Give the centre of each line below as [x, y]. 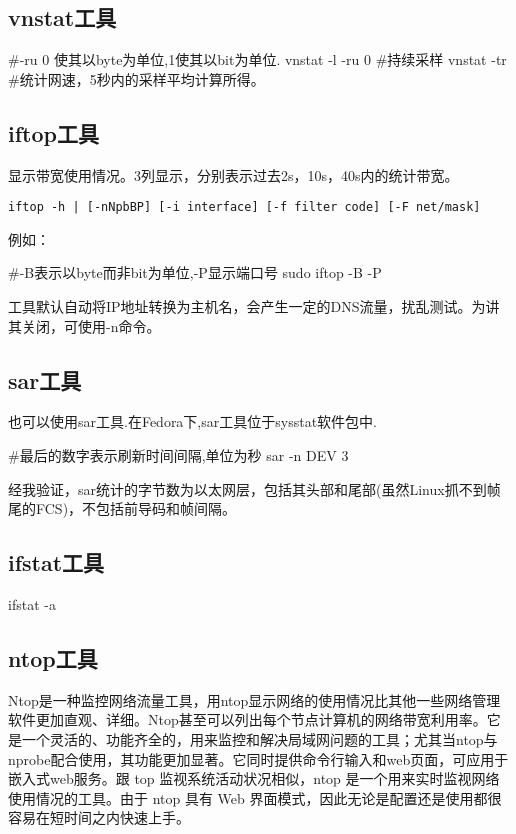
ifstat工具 [56, 562]
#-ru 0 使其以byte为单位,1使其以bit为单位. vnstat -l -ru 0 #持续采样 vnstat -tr [257, 59]
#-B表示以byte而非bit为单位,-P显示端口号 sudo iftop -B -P [195, 272]
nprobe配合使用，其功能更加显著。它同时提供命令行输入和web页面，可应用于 [258, 758]
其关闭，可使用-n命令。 [84, 325]
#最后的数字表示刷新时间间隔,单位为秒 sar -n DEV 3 [178, 455]
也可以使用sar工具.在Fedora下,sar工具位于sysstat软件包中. [192, 421]
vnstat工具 [62, 17]
